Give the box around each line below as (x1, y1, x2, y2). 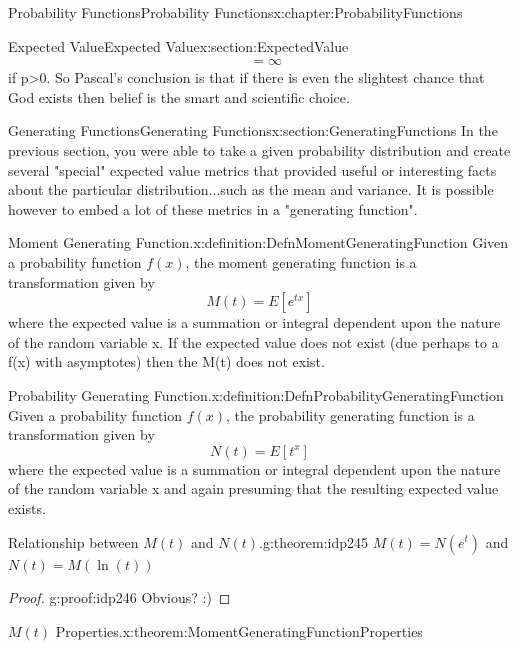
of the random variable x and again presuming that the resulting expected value (8, 478, 499, 499)
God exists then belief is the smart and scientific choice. (8, 86, 350, 107)
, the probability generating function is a (226, 404, 475, 425)
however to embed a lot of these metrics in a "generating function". (8, 198, 418, 219)
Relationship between (8, 531, 139, 552)
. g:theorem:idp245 (259, 531, 368, 552)
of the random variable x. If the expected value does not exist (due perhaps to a (8, 331, 499, 352)
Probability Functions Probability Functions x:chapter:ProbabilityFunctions (8, 2, 463, 22)
